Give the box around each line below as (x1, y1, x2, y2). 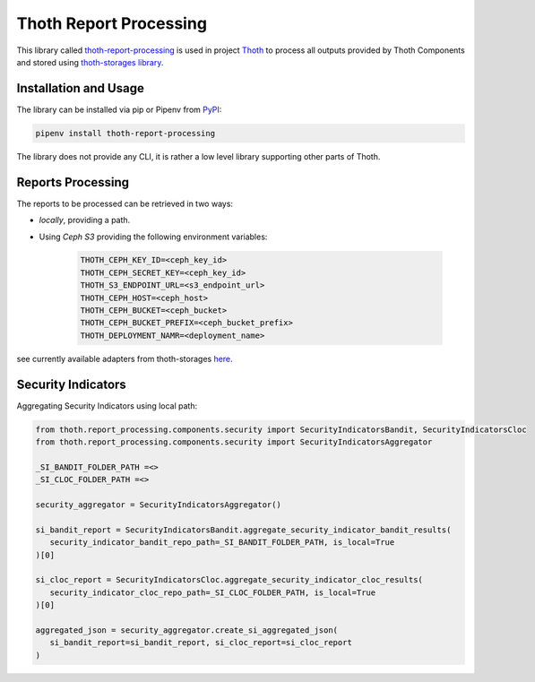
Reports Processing (16, 175, 130, 190)
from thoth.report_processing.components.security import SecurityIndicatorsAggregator (35, 437, 433, 447)
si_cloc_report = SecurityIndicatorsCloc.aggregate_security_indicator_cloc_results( (35, 574, 423, 585)
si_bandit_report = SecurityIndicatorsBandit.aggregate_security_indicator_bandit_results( (35, 524, 452, 535)
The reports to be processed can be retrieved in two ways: (16, 198, 233, 209)
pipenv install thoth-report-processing (35, 128, 215, 138)
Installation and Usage (16, 81, 145, 96)
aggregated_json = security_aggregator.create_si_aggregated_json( (35, 625, 339, 635)
